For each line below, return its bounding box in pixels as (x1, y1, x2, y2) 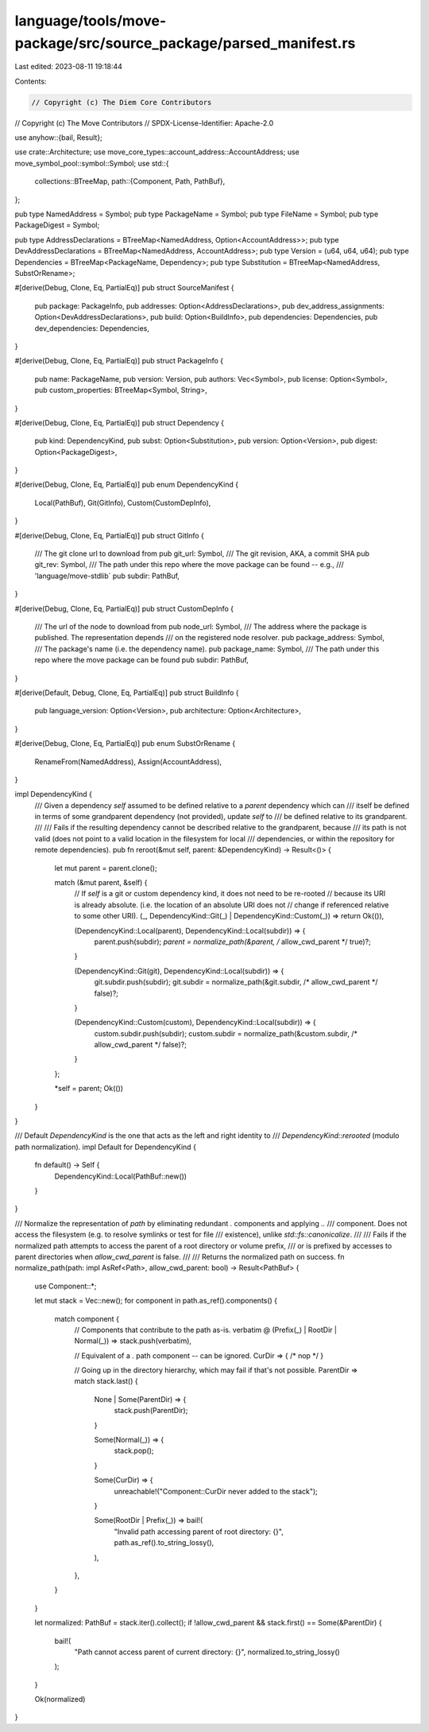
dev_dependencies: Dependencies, (34, 323, 150, 333)
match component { (54, 1314, 119, 1323)
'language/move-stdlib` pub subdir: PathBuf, (34, 571, 180, 581)
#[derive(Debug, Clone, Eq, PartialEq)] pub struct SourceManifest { (14, 283, 234, 293)
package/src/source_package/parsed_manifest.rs (14, 34, 356, 52)
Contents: (14, 76, 47, 86)
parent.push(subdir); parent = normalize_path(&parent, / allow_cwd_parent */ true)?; (94, 937, 371, 946)
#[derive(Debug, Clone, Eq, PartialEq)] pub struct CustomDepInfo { (14, 604, 234, 613)
